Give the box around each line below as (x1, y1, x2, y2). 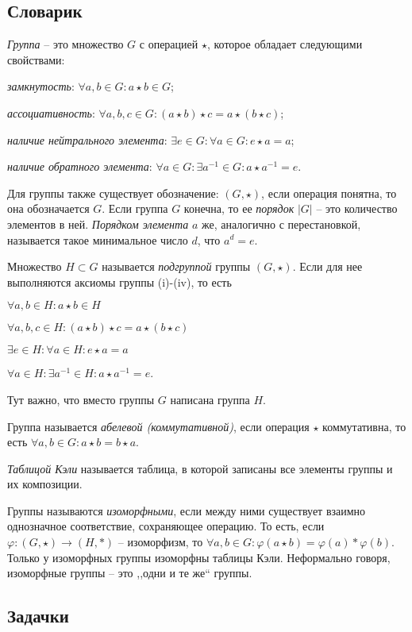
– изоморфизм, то (117, 534, 203, 550)
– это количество (316, 200, 398, 217)
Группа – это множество (7, 36, 124, 52)
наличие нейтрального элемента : (7, 131, 167, 148)
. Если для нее (292, 258, 363, 275)
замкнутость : (7, 78, 75, 94)
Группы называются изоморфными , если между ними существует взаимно (7, 502, 366, 518)
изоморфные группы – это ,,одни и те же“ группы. (7, 565, 252, 581)
